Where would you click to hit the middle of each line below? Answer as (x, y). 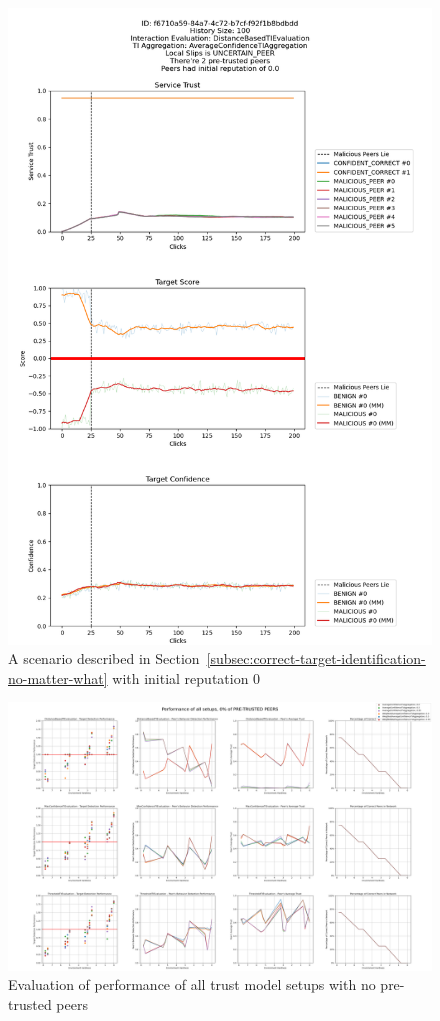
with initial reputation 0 (186, 677)
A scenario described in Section (104, 658)
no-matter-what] (58, 677)
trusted (30, 1003)
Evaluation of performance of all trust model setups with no (192, 984)
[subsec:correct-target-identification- (316, 658)
